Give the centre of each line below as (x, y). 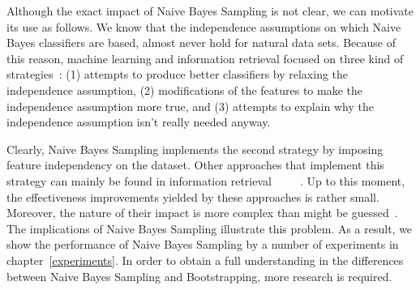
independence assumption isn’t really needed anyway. (139, 122)
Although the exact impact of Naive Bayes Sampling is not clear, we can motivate (210, 11)
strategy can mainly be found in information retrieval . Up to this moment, (206, 180)
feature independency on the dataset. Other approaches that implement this (195, 165)
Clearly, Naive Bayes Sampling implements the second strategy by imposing (195, 149)
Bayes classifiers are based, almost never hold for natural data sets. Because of (201, 43)
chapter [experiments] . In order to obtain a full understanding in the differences (205, 260)
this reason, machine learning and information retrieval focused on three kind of (205, 58)
